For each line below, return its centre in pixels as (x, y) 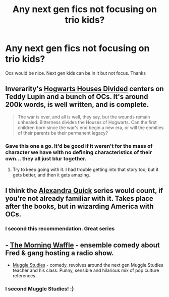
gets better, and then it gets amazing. (51, 175)
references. (24, 276)
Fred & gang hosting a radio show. (60, 253)
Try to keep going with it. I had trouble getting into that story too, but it (86, 169)
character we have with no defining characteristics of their (79, 152)
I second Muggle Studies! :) (40, 289)
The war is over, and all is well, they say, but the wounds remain (84, 116)
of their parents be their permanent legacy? (63, 133)
